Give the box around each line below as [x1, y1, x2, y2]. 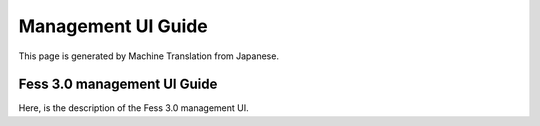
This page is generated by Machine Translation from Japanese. [18, 50, 280, 62]
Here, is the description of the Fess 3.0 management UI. [18, 102, 249, 114]
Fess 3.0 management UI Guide [18, 76, 218, 93]
